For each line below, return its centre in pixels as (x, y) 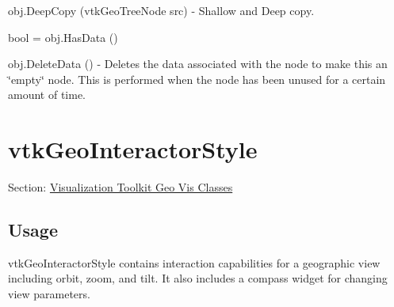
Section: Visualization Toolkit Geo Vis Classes (120, 187)
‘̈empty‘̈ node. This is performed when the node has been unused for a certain (197, 79)
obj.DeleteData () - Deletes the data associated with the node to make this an (198, 64)
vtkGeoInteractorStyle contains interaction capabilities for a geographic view (194, 262)
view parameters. (49, 294)
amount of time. (47, 95)
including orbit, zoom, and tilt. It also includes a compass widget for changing (198, 278)
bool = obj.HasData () (63, 37)
